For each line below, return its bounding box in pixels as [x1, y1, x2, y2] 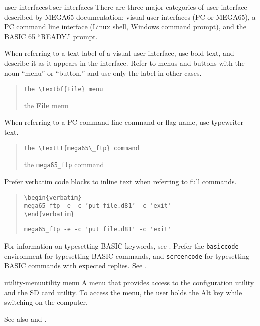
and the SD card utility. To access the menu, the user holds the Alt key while [4, 287, 242, 297]
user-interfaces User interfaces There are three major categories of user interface [4, 2, 247, 12]
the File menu [24, 100, 69, 110]
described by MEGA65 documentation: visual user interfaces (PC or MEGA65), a [4, 11, 256, 22]
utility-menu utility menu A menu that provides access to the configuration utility [4, 277, 254, 288]
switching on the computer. [4, 297, 88, 307]
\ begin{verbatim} [24, 194, 82, 201]
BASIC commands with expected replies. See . [4, 260, 147, 271]
